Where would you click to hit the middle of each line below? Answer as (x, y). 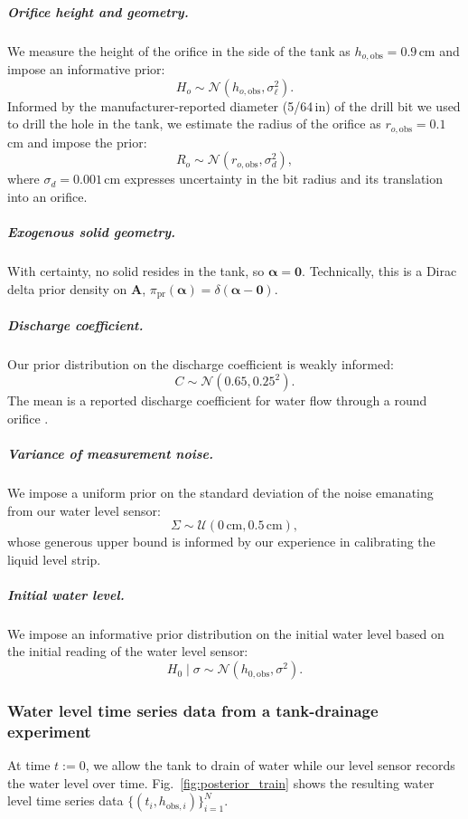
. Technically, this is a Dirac (379, 271)
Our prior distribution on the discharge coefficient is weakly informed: (201, 363)
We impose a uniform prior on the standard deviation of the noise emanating (220, 492)
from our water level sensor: (84, 510)
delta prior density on (67, 288)
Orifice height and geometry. (98, 11)
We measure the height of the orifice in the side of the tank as (179, 50)
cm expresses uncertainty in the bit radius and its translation (274, 179)
